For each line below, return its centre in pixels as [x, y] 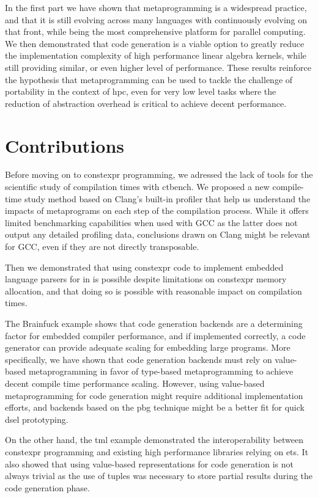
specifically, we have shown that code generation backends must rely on [139, 359]
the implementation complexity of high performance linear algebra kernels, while [156, 55]
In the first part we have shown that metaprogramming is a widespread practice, [156, 7]
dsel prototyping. [37, 419]
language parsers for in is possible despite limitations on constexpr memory [146, 279]
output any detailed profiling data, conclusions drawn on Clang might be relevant [158, 234]
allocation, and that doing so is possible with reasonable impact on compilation [153, 291]
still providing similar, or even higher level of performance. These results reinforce [158, 67]
